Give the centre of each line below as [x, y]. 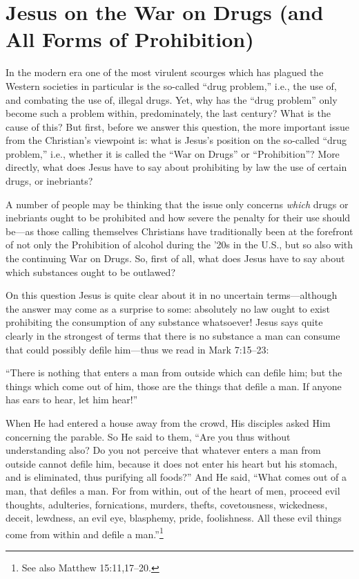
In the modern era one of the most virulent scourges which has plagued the [165, 72]
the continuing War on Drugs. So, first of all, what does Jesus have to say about [175, 258]
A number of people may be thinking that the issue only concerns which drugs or [177, 204]
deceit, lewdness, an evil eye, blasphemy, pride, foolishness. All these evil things [174, 518]
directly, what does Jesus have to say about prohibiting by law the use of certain [176, 167]
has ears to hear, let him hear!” [72, 399]
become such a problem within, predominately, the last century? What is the [168, 113]
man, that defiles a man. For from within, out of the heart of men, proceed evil [173, 490]
